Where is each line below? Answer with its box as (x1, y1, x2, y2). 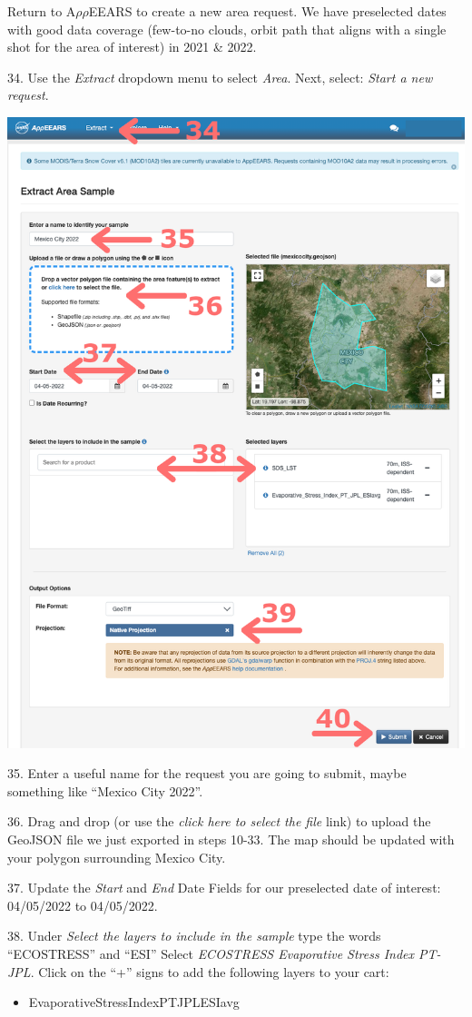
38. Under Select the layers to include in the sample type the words (7, 926, 381, 945)
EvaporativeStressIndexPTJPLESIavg (28, 992, 240, 1012)
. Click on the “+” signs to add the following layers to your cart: (30, 962, 389, 981)
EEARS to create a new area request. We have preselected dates (88, 2, 447, 20)
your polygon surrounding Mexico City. (7, 847, 226, 866)
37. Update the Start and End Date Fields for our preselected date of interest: (7, 878, 441, 897)
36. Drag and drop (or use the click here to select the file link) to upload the (7, 812, 431, 831)
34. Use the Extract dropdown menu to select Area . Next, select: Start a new (7, 67, 433, 86)
